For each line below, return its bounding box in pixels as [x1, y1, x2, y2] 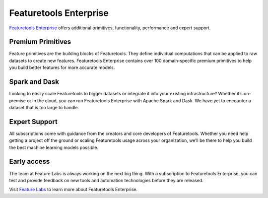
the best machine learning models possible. [9, 144, 99, 150]
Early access [9, 157, 50, 166]
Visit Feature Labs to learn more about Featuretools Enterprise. [9, 187, 137, 193]
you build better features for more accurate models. [9, 65, 115, 70]
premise [9, 97, 26, 104]
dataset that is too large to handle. [9, 104, 79, 110]
